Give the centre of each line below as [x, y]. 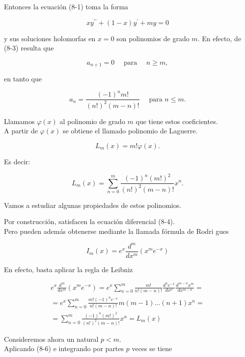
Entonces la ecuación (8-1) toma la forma [66, 6]
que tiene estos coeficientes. [177, 121]
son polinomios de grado [153, 38]
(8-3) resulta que [29, 48]
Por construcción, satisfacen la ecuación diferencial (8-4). [89, 221]
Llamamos [19, 121]
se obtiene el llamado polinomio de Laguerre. [130, 131]
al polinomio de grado [92, 121]
